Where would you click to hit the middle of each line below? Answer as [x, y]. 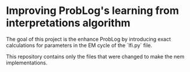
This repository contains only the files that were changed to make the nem [95, 56]
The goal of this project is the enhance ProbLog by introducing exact [89, 39]
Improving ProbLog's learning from [93, 11]
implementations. [27, 63]
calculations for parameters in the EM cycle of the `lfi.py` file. [79, 45]
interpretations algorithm [68, 23]
